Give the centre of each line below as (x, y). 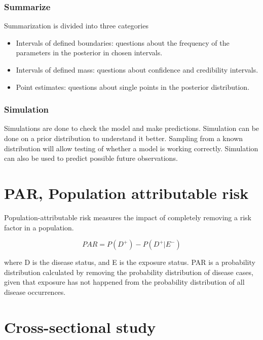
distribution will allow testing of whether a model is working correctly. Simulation (131, 148)
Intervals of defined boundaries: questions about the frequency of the (123, 42)
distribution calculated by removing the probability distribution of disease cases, (129, 272)
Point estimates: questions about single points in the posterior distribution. (133, 87)
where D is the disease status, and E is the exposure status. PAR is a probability (130, 262)
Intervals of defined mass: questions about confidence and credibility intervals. (137, 70)
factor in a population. (39, 227)
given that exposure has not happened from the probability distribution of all (124, 282)
